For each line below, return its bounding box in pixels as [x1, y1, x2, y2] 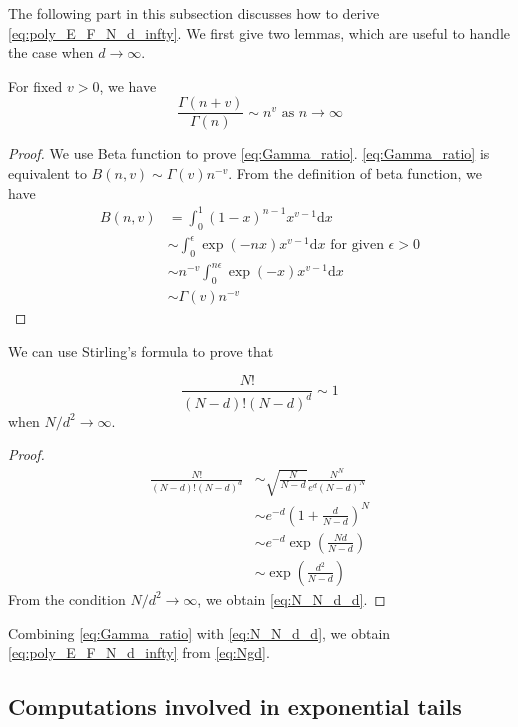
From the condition [8, 588, 126, 609]
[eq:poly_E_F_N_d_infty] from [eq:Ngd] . [8, 642, 270, 663]
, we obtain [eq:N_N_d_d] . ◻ [197, 588, 386, 609]
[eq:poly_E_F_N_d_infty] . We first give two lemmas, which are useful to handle [8, 22, 510, 43]
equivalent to [8, 163, 87, 184]
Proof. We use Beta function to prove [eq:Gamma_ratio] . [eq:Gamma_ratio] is [8, 143, 490, 164]
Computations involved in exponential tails [8, 691, 462, 722]
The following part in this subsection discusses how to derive [8, 3, 380, 23]
